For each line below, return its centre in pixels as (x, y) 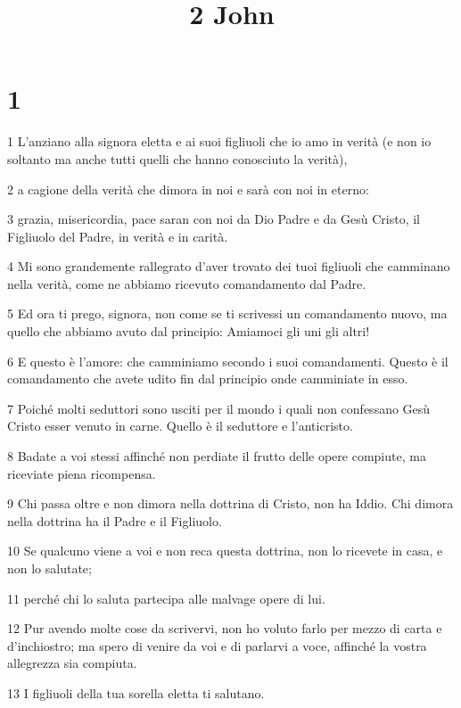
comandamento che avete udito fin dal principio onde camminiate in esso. (208, 379)
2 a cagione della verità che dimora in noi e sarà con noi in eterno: (188, 189)
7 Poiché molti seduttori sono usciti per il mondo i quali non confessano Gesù (219, 408)
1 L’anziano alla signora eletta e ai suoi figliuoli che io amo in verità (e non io (219, 141)
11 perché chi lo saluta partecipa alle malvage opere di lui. (166, 598)
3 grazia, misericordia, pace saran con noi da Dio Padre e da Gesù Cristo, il (214, 219)
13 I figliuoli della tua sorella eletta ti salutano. (136, 692)
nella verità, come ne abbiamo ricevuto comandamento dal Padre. (187, 283)
